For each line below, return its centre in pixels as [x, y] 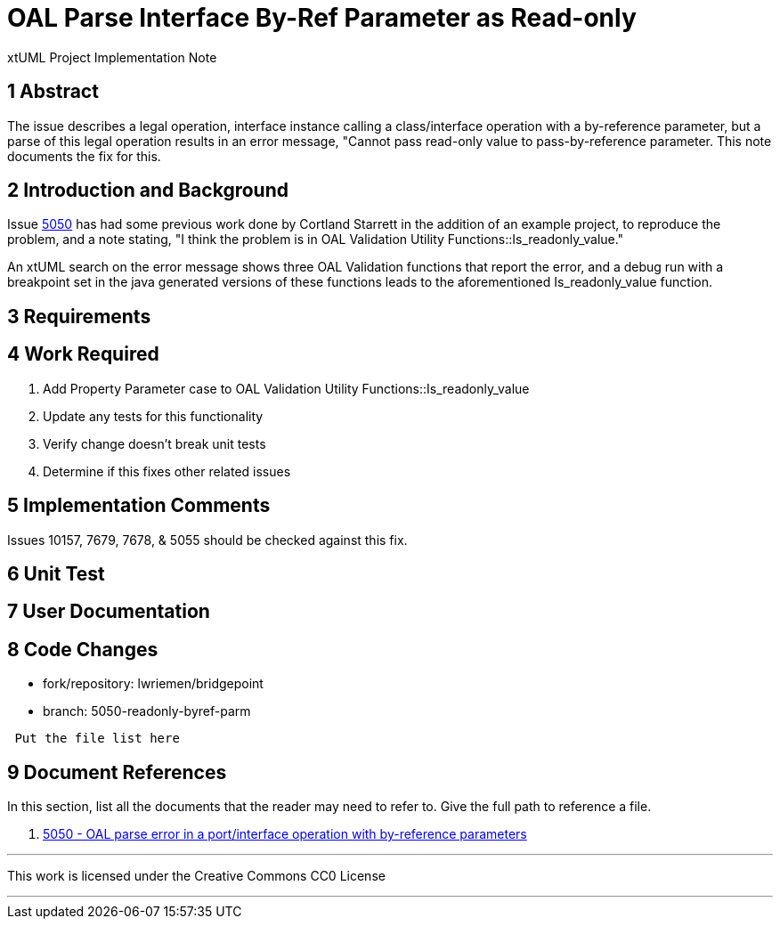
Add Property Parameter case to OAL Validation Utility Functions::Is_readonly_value [286, 388]
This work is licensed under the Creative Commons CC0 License [196, 876]
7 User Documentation [109, 612]
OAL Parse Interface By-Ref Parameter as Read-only [322, 18]
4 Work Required [83, 354]
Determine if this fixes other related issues [167, 471]
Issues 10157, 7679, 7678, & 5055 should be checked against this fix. [207, 540]
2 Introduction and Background [148, 191]
